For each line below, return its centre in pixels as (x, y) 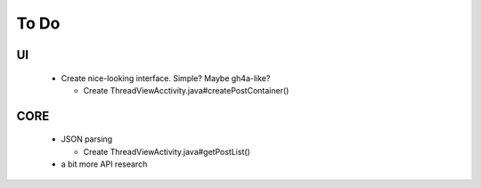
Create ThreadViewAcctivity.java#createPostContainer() (186, 90)
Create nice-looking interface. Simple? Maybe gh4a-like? (166, 78)
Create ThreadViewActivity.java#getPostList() (167, 151)
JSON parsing (87, 139)
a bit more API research (104, 164)
